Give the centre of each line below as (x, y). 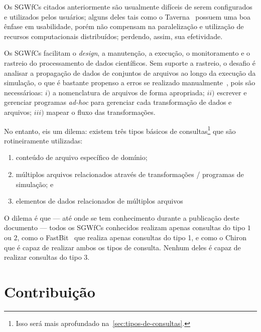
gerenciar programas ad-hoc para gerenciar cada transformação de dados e (118, 102)
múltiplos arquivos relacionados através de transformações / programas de (130, 174)
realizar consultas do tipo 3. (47, 257)
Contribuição (50, 291)
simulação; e (35, 184)
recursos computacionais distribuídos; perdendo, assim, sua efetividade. (113, 36)
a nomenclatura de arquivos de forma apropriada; (128, 92)
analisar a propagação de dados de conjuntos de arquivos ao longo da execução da (130, 72)
